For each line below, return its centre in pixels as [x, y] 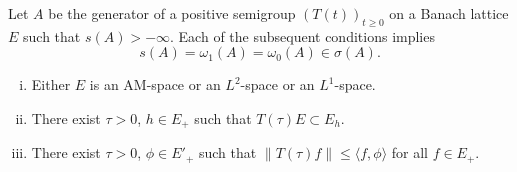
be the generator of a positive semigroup [172, 13]
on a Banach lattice [449, 13]
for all [409, 152]
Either [51, 84]
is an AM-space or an [155, 84]
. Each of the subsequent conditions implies [302, 35]
